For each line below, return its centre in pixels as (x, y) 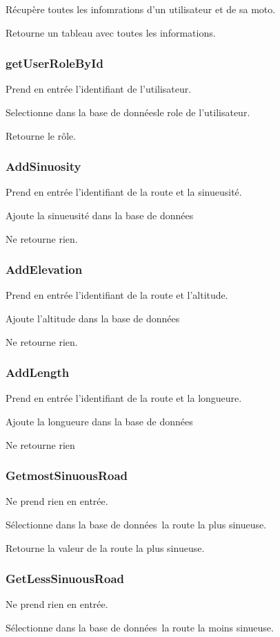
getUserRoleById (54, 63)
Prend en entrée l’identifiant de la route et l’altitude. (117, 295)
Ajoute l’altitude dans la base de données (93, 318)
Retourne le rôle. (41, 135)
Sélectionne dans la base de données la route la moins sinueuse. (140, 627)
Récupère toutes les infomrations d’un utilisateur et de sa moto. (141, 9)
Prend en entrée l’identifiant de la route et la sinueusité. (124, 192)
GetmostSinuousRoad (67, 476)
